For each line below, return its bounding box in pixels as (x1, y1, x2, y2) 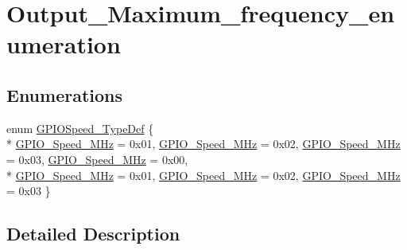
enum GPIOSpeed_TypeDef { (6, 119, 154, 136)
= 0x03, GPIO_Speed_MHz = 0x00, (6, 150, 188, 167)
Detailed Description (6, 221, 180, 246)
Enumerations (6, 82, 123, 107)
